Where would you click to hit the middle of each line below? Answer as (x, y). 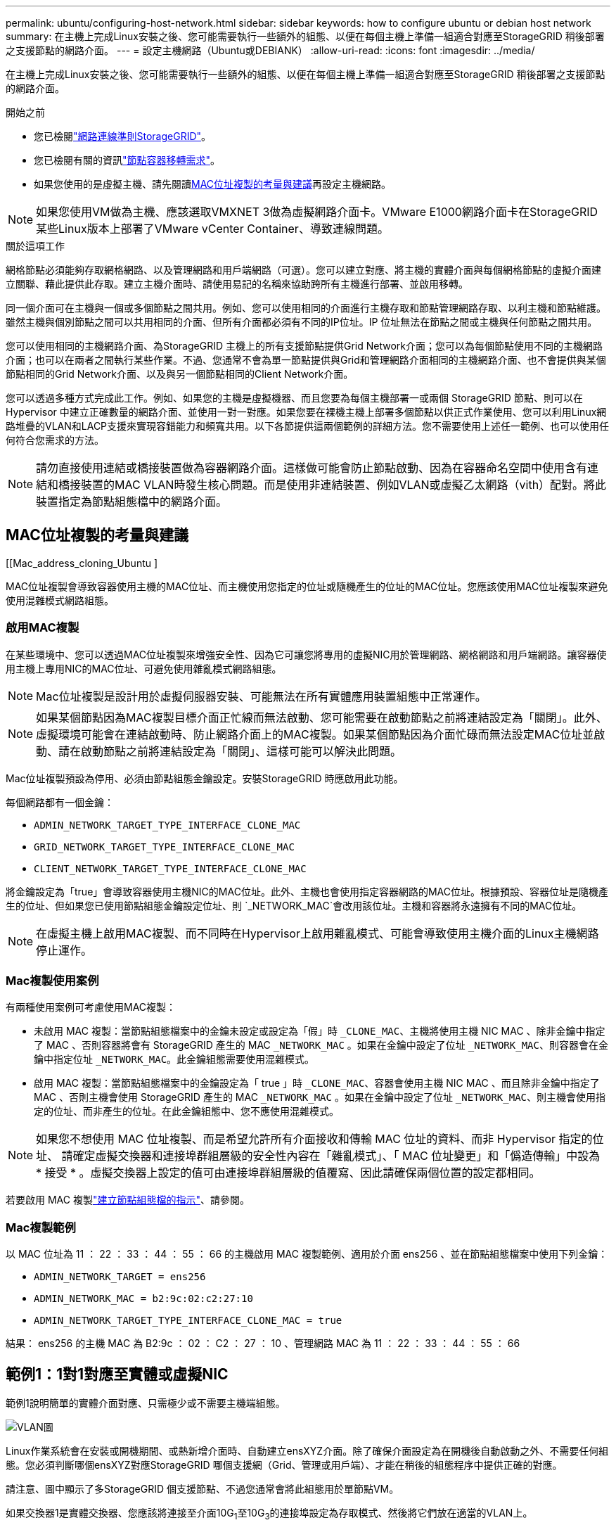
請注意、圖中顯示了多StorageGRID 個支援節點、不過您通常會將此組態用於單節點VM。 (203, 1488)
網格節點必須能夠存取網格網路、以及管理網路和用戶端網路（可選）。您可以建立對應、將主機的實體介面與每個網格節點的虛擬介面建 (303, 270)
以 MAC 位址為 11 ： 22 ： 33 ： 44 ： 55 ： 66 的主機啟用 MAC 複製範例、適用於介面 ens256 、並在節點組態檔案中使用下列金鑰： (307, 1254)
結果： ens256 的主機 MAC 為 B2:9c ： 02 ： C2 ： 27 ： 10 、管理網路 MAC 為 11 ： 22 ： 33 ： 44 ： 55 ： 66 (263, 1344)
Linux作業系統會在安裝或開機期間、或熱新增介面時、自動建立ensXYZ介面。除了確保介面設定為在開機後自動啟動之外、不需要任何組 (307, 1450)
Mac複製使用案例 (52, 980)
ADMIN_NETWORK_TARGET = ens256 (120, 1277)
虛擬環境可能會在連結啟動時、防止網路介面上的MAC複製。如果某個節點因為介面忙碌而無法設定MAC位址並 (315, 734)
